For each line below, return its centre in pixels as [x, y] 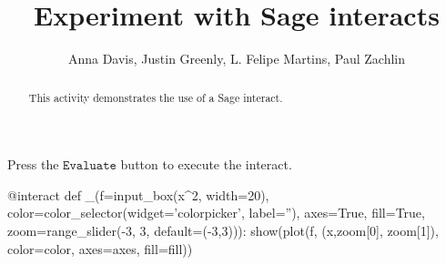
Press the [33, 164]
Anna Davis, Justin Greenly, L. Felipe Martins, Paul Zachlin [237, 59]
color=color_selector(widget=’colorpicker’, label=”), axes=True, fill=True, [216, 213]
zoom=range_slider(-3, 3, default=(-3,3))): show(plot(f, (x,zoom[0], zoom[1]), [223, 230]
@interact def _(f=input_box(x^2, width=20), [138, 194]
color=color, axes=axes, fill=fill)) [100, 248]
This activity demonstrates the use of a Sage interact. [156, 97]
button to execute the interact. [206, 164]
